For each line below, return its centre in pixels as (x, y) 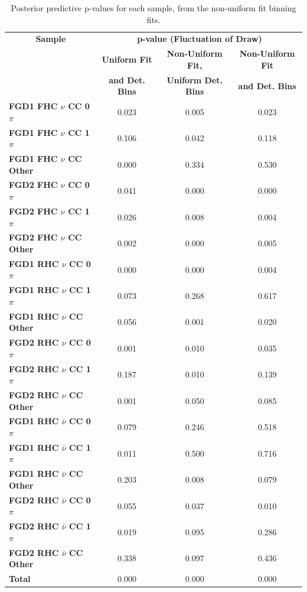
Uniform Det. (195, 79)
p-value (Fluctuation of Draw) (200, 39)
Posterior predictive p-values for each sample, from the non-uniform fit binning (153, 8)
